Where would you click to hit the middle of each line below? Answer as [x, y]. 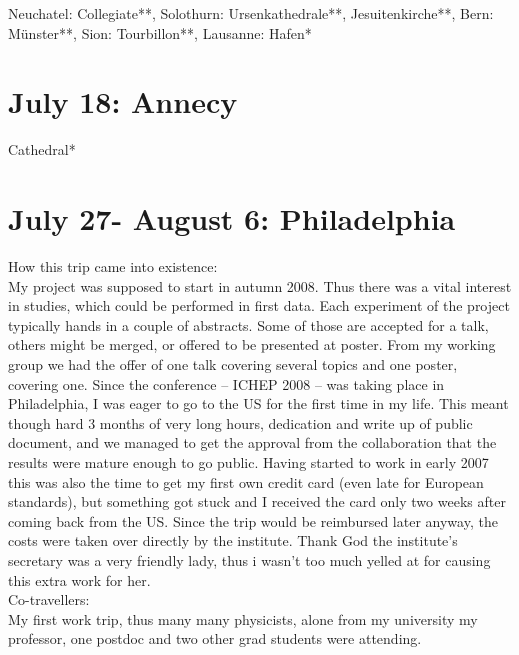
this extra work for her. [79, 579]
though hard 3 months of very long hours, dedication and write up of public [240, 422]
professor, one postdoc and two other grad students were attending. [215, 638]
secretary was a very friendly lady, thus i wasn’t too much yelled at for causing [249, 559]
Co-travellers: [49, 599]
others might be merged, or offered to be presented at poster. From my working [252, 344]
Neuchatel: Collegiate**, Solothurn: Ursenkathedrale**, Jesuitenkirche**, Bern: [251, 13]
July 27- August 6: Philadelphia [232, 218]
